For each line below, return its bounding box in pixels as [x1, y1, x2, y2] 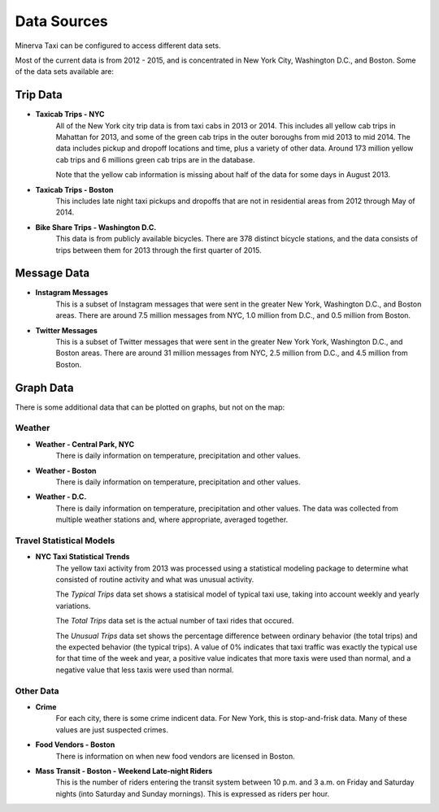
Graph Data [15, 380, 74, 394]
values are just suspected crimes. [55, 724, 168, 735]
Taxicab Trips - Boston [35, 185, 114, 194]
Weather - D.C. [35, 492, 87, 502]
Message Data [15, 267, 89, 280]
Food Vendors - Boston [35, 740, 115, 749]
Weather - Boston [35, 466, 97, 475]
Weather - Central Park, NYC [35, 439, 135, 449]
